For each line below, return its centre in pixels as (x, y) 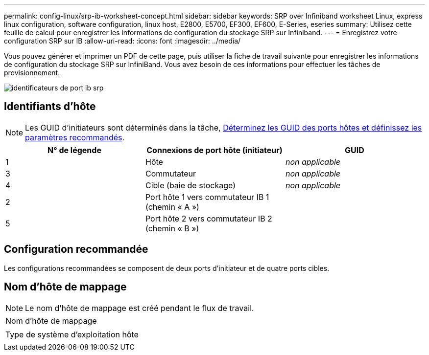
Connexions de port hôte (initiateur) (214, 150)
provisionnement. (32, 73)
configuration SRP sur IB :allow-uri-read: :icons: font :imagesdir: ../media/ (122, 41)
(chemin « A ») (172, 207)
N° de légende (74, 150)
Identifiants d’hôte (50, 107)
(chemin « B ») (172, 228)
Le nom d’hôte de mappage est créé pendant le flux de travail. (140, 308)
